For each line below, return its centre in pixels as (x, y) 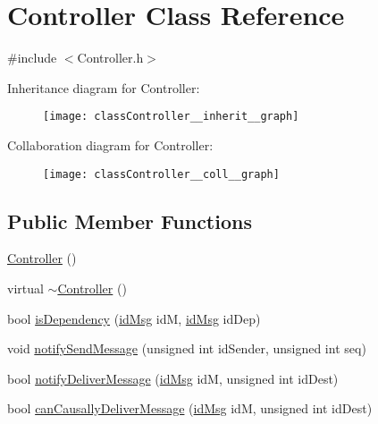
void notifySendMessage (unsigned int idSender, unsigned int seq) (187, 348)
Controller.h (110, 58)
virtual (25, 288)
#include (32, 58)
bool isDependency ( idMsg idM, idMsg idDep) (134, 318)
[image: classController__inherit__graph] (171, 117)
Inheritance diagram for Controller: (104, 87)
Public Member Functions (130, 220)
